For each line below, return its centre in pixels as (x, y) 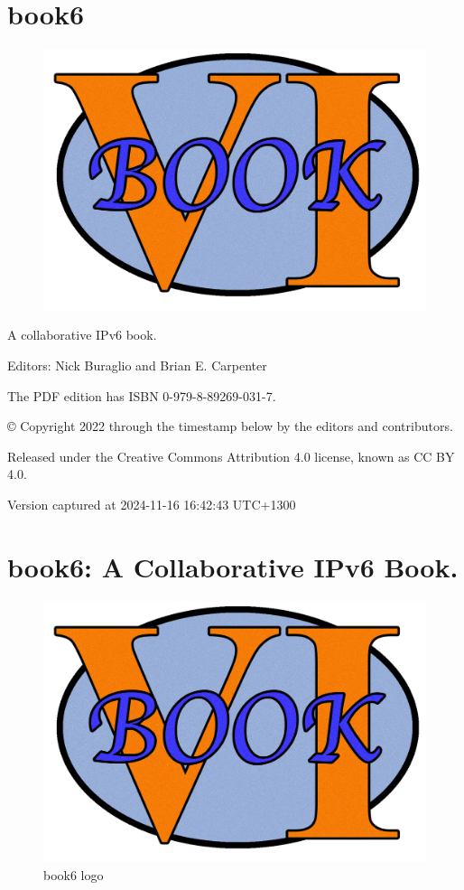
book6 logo (74, 874)
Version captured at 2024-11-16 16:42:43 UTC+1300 (152, 504)
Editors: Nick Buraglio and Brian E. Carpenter (137, 365)
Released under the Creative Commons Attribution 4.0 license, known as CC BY (231, 456)
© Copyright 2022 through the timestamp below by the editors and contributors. (230, 426)
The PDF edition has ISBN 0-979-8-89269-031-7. (142, 395)
